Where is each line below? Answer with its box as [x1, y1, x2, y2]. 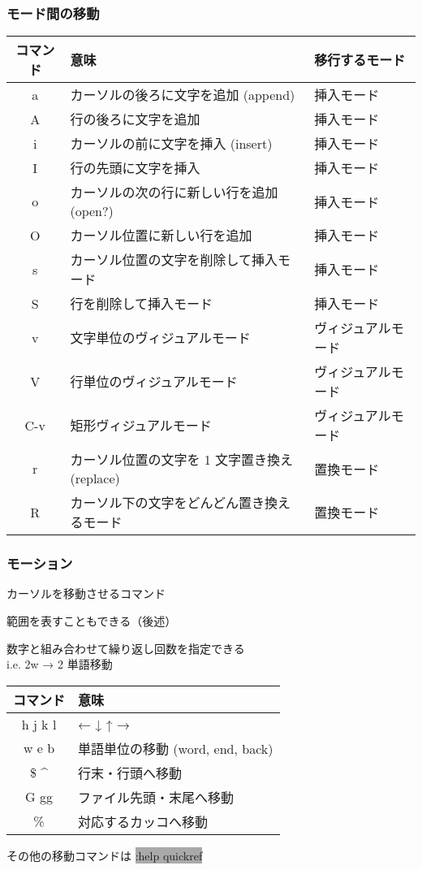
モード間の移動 [6, 2, 100, 23]
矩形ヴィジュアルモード [70, 416, 212, 435]
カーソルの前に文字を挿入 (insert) [70, 134, 273, 154]
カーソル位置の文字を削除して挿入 [70, 250, 278, 270]
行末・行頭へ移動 [78, 763, 183, 782]
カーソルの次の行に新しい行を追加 [70, 183, 278, 202]
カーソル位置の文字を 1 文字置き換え [70, 450, 294, 470]
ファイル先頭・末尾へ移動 [78, 787, 235, 807]
